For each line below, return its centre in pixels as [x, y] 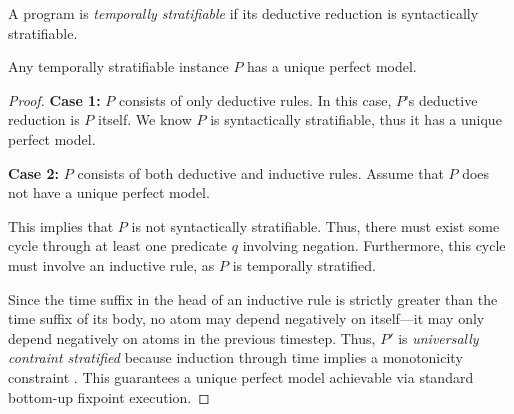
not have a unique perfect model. [109, 192]
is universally [438, 337]
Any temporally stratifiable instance [118, 66]
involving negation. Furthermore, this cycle [374, 245]
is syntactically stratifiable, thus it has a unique [356, 119]
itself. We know [145, 119]
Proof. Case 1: [54, 99]
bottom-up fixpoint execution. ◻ [109, 396]
